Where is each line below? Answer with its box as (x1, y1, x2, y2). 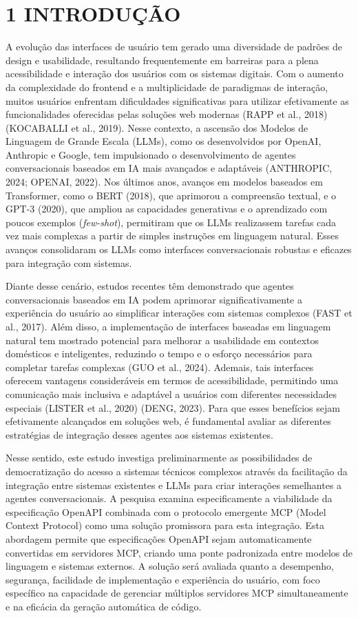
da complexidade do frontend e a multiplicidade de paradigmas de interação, (6, 79, 328, 94)
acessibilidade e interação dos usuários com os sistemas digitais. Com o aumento (6, 66, 344, 81)
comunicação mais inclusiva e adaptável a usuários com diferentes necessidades (6, 386, 337, 401)
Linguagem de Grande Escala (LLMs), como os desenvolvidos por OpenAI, (6, 134, 322, 148)
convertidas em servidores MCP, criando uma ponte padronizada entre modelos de (6, 545, 352, 559)
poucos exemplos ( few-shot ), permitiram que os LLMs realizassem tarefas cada (6, 215, 337, 229)
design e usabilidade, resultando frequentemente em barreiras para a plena (6, 52, 319, 67)
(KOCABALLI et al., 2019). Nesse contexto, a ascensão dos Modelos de (6, 120, 308, 134)
